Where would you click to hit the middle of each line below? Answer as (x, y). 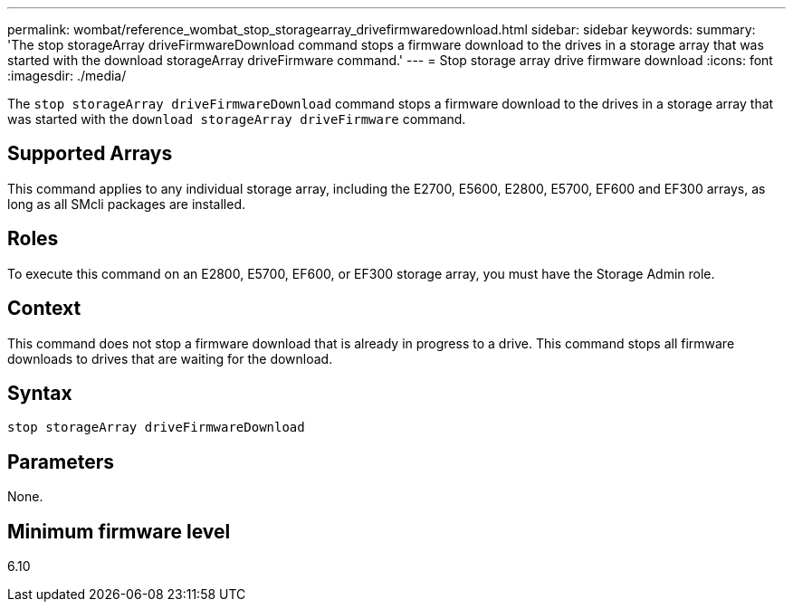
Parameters (61, 462)
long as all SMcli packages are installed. (126, 204)
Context (44, 309)
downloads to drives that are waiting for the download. (170, 358)
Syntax (40, 393)
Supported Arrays (90, 154)
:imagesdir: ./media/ (67, 76)
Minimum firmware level (119, 531)
